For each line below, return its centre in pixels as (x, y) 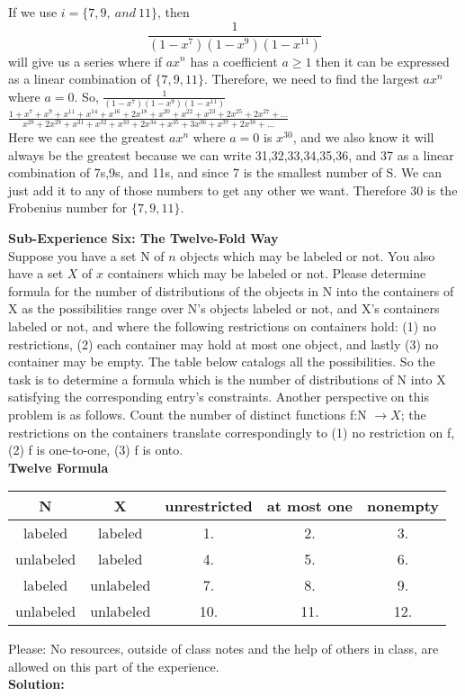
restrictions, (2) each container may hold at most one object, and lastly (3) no (224, 343)
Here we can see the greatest (87, 137)
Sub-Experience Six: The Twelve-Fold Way (143, 237)
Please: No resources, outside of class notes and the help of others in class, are (224, 649)
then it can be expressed (383, 61)
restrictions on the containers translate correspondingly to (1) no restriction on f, (232, 432)
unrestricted (209, 506)
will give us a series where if (85, 61)
